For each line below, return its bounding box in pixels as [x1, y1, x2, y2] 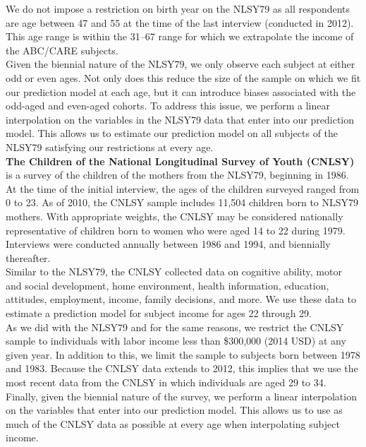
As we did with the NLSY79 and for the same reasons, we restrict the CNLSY [6, 319, 344, 334]
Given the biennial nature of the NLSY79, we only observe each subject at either [6, 56, 355, 71]
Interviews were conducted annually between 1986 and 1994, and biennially [6, 237, 331, 251]
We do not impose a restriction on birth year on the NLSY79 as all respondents [6, 1, 350, 16]
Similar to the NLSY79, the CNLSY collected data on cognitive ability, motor [6, 264, 342, 279]
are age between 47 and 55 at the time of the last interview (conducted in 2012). [6, 15, 354, 30]
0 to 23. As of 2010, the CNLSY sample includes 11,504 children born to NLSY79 [6, 195, 359, 210]
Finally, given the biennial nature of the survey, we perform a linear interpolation [6, 388, 357, 403]
